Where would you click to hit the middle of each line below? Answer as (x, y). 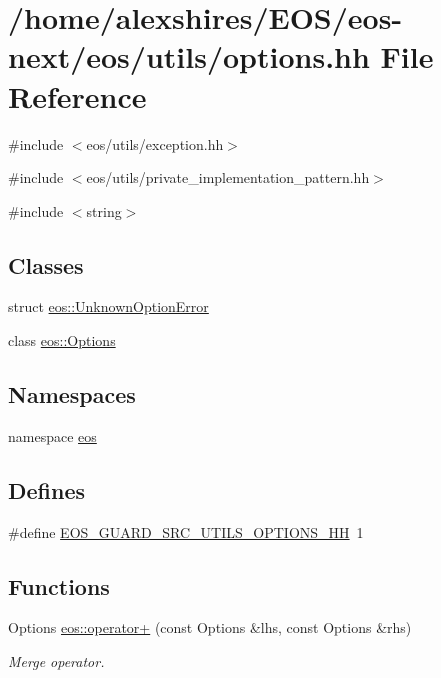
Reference (77, 95)
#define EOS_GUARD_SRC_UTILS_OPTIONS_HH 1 (186, 531)
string (104, 210)
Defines (47, 489)
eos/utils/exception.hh (155, 143)
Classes (46, 264)
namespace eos (52, 435)
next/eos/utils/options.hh (189, 56)
